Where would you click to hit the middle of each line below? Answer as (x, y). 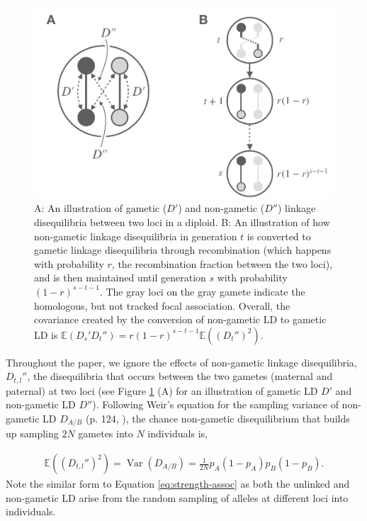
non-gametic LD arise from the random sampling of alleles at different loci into (177, 497)
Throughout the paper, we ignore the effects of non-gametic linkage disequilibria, (181, 362)
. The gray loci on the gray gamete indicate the (202, 291)
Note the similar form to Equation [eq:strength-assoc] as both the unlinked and (178, 484)
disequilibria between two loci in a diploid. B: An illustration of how (182, 222)
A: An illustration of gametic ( (101, 208)
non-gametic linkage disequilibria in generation (136, 236)
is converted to (279, 236)
